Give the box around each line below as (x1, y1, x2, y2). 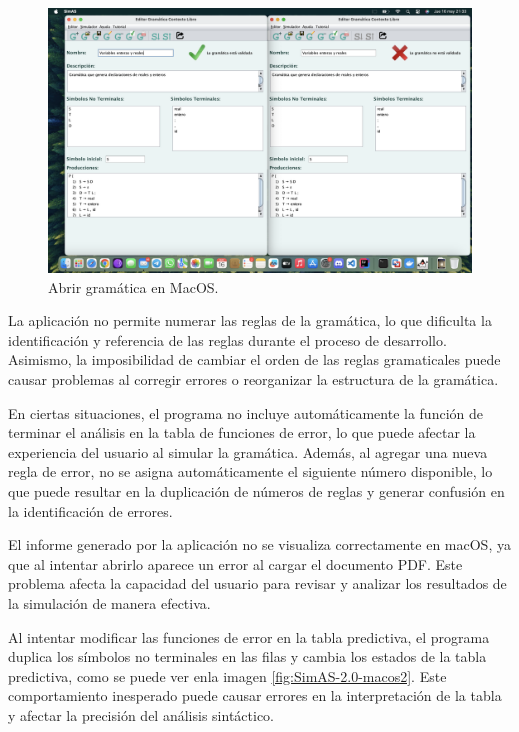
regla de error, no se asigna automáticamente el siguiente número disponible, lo (8, 461, 493, 482)
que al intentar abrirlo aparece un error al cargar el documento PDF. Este (8, 553, 463, 574)
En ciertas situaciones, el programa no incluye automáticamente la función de (8, 402, 483, 423)
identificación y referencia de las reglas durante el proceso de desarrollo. (8, 329, 447, 350)
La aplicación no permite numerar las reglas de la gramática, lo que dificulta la (8, 310, 492, 331)
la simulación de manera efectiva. (8, 592, 211, 613)
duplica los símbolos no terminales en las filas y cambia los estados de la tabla (8, 646, 487, 667)
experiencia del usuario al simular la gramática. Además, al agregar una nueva (8, 441, 488, 462)
